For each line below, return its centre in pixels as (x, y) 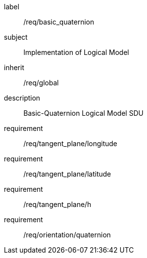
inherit (14, 67)
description (22, 98)
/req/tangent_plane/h (57, 204)
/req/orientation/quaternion (67, 235)
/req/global (41, 83)
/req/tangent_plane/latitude (67, 174)
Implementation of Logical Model (76, 52)
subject (16, 37)
